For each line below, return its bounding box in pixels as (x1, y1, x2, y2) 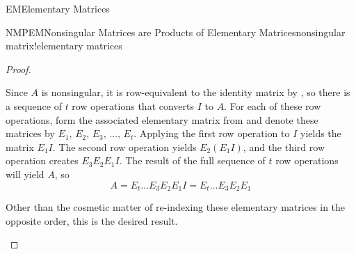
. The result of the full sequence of (119, 153, 266, 168)
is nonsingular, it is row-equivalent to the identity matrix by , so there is (41, 85, 350, 100)
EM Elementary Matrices (6, 1, 110, 15)
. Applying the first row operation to (133, 126, 290, 141)
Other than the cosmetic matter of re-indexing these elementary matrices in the (6, 199, 346, 214)
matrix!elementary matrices (6, 38, 122, 53)
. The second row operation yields (52, 139, 197, 154)
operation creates (6, 153, 79, 168)
